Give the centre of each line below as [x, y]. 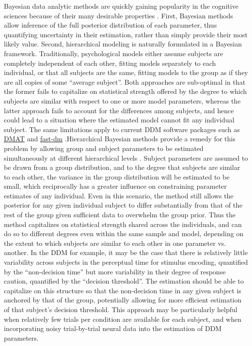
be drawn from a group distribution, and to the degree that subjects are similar [122, 167]
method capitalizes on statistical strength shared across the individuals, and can [123, 224]
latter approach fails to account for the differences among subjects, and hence [119, 110]
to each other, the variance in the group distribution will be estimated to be [117, 176]
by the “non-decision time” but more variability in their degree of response [115, 271]
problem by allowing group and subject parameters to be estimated [104, 148]
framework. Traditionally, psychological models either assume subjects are [114, 53]
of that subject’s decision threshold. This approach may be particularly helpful [121, 309]
